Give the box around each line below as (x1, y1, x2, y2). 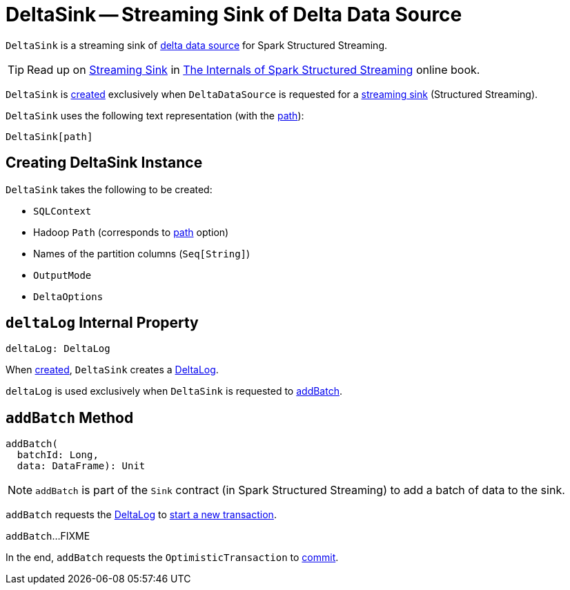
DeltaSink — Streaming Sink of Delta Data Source (6, 3, 462, 26)
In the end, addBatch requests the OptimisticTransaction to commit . (6, 551, 339, 564)
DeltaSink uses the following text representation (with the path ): (6, 109, 304, 121)
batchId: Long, (17, 449, 99, 461)
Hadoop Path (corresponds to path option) (33, 226, 229, 238)
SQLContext (33, 205, 92, 217)
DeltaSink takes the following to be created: (6, 183, 213, 195)
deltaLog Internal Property (6, 314, 199, 332)
